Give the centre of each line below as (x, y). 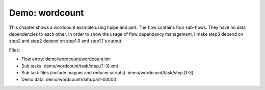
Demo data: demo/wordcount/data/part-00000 (69, 79)
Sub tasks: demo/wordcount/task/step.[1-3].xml (70, 66)
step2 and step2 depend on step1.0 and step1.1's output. (66, 41)
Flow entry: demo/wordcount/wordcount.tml (66, 59)
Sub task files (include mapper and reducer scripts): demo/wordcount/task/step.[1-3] (107, 72)
